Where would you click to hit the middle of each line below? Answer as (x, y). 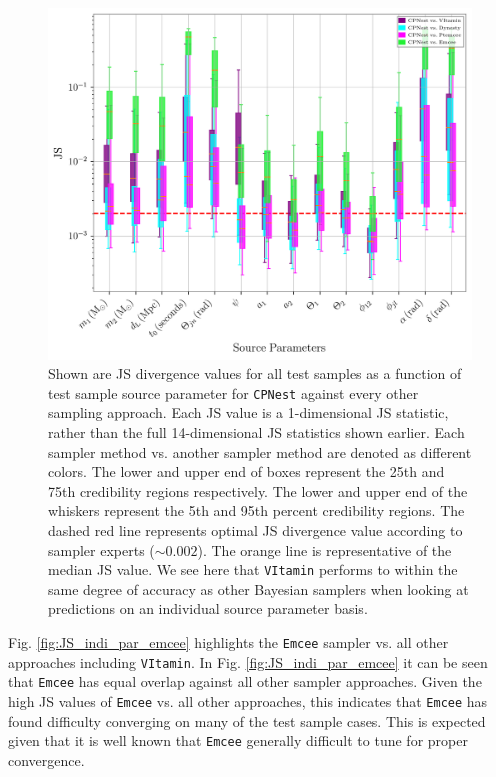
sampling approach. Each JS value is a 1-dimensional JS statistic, (248, 412)
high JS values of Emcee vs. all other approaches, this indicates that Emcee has (248, 700)
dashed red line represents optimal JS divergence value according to (255, 529)
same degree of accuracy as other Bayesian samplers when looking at (258, 588)
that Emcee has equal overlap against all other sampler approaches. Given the (245, 681)
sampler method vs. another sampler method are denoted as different (260, 451)
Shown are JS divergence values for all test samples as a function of (255, 373)
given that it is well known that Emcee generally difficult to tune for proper (238, 740)
